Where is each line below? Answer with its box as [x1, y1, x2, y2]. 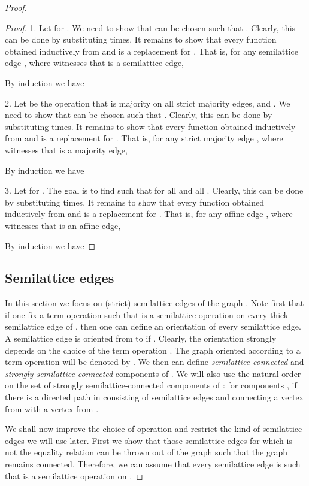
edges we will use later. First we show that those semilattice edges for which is [5, 434, 292, 446]
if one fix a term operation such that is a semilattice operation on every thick [5, 308, 289, 321]
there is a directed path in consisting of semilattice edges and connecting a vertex [5, 391, 304, 403]
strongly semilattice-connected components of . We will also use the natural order [5, 367, 301, 379]
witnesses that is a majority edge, [5, 143, 128, 156]
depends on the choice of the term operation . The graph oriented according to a [5, 343, 301, 356]
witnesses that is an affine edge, [5, 219, 121, 231]
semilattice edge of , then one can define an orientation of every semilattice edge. [5, 320, 301, 333]
